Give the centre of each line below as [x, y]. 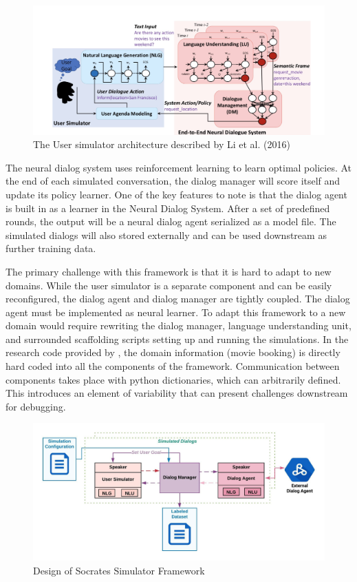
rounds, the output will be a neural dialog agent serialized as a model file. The [171, 221]
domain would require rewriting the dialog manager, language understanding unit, [178, 325]
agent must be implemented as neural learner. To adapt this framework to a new [176, 312]
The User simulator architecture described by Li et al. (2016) [162, 144]
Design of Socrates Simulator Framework [119, 570]
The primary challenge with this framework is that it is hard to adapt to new [169, 271]
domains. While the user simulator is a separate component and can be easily [169, 285]
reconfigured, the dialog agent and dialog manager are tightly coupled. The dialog [178, 299]
